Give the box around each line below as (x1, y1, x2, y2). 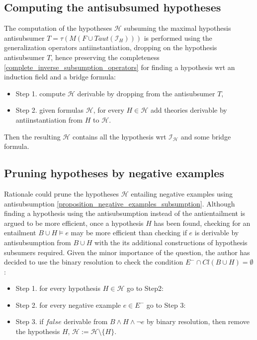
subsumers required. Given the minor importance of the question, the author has (4, 247, 250, 257)
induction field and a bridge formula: (4, 71, 116, 82)
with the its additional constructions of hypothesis (94, 237, 248, 247)
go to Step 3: (146, 299, 186, 310)
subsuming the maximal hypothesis (124, 23, 231, 33)
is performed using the (144, 32, 212, 43)
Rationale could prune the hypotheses (4, 188, 119, 199)
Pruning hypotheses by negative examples (4, 165, 224, 181)
